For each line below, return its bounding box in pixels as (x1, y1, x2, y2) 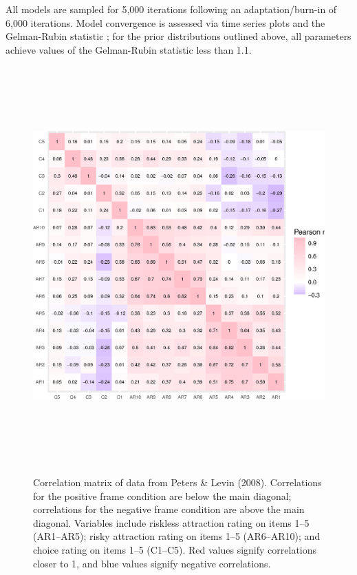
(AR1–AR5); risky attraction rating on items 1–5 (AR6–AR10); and (33, 529, 321, 543)
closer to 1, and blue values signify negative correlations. (33, 556, 271, 570)
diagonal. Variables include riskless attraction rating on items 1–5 (33, 515, 310, 530)
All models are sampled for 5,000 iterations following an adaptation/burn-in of (6, 2, 337, 16)
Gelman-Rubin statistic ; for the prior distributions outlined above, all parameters (6, 29, 351, 43)
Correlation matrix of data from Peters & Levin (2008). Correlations (33, 474, 322, 489)
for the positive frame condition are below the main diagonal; (33, 488, 292, 503)
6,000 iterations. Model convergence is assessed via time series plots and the (6, 15, 325, 30)
